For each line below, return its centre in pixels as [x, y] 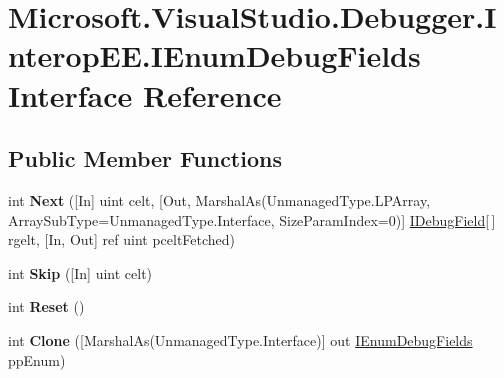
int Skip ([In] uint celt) [80, 272]
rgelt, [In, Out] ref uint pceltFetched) [122, 239]
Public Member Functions [145, 158]
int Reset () [46, 306]
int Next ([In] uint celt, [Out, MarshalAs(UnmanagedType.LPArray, [219, 199]
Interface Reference [145, 94]
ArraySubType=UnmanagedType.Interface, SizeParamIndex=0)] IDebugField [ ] [252, 219]
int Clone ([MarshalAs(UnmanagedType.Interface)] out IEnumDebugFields [240, 339]
